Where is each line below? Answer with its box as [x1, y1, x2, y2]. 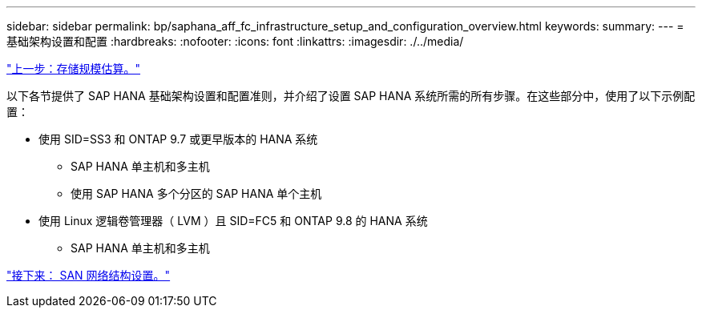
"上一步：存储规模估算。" [6, 62, 141, 75]
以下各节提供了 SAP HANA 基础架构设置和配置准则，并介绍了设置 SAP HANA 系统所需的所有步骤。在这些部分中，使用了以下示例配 [6, 89, 696, 103]
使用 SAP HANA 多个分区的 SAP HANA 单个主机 [71, 187, 322, 200]
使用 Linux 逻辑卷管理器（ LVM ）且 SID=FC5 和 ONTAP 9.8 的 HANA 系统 [38, 214, 428, 227]
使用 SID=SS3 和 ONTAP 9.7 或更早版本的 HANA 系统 [38, 132, 318, 146]
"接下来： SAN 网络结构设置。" [6, 268, 171, 282]
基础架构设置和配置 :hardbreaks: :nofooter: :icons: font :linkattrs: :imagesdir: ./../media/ [6, 34, 464, 48]
